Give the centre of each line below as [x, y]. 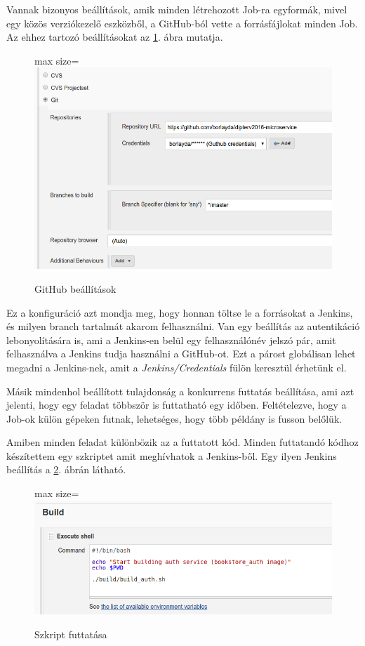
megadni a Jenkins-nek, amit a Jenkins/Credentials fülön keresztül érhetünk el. [177, 367]
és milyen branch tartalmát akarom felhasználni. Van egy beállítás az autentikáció [183, 326]
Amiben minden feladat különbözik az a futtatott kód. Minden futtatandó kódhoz [182, 442]
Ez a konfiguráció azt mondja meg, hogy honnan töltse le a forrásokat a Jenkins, [180, 312]
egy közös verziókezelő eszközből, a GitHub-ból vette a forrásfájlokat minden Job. [182, 23]
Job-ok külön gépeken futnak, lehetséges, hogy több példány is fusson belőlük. [174, 418]
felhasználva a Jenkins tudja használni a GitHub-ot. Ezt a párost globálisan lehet [181, 354]
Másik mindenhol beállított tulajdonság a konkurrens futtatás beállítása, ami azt [180, 391]
